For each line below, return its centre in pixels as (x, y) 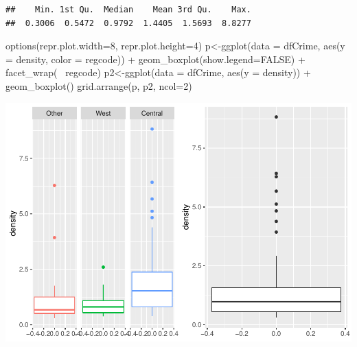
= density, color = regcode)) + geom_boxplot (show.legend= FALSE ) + (156, 59)
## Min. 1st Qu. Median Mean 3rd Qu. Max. (128, 10)
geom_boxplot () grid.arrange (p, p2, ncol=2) (99, 85)
